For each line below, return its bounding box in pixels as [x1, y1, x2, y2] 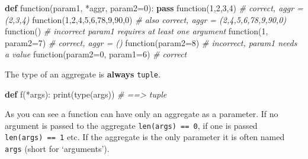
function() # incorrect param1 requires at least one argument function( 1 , [5, 25, 268, 37]
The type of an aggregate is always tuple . [5, 67, 161, 80]
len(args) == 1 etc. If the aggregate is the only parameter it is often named [5, 131, 285, 143]
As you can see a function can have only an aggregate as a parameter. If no [5, 108, 278, 120]
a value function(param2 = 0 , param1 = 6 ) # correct [5, 48, 187, 60]
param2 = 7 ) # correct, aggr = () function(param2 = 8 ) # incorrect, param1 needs [5, 36, 297, 48]
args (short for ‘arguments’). [5, 142, 110, 155]
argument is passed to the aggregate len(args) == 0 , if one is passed [5, 119, 258, 131]
